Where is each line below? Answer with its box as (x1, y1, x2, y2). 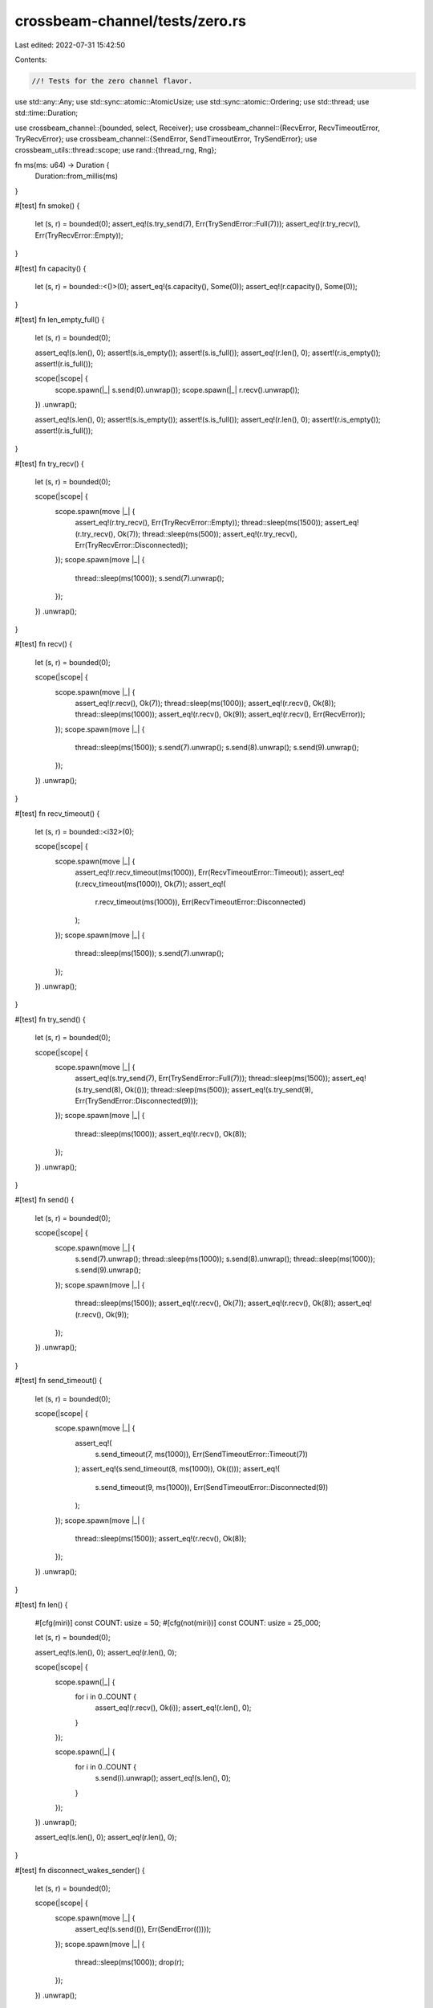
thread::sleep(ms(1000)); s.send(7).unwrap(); (75, 573, 225, 582)
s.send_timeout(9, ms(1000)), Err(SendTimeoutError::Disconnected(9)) (95, 1482, 329, 1492)
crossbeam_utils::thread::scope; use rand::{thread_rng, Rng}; (14, 145, 216, 155)
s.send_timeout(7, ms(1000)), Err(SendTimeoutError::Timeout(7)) (95, 1450, 309, 1459)
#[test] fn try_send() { (14, 1014, 86, 1024)
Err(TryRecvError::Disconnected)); (75, 541, 188, 550)
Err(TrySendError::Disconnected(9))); (75, 1096, 199, 1106)
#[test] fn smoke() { (14, 201, 80, 210)
